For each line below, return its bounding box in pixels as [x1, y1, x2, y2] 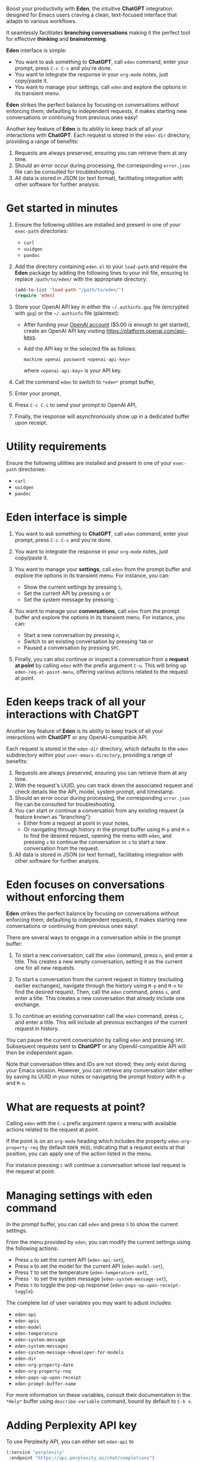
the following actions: [6, 1245, 59, 1252]
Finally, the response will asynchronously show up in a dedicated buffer [14, 413, 190, 420]
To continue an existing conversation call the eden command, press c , [14, 1013, 184, 1020]
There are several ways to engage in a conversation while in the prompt [6, 934, 181, 941]
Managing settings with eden [6, 1188, 153, 1202]
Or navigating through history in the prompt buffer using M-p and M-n [23, 825, 190, 833]
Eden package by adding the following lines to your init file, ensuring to [14, 269, 188, 276]
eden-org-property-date [14, 1362, 74, 1368]
